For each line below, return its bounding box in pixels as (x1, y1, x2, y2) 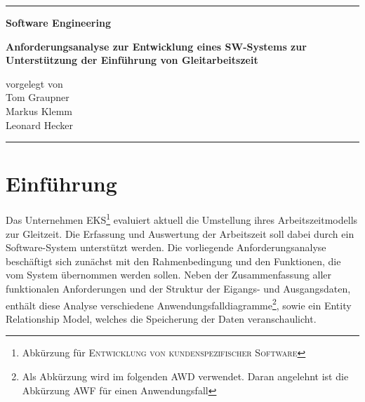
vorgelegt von (6, 76, 63, 91)
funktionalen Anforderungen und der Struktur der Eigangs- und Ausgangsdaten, (6, 281, 351, 295)
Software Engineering (6, 15, 111, 29)
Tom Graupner (6, 90, 69, 105)
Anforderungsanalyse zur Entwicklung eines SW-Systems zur (6, 39, 307, 53)
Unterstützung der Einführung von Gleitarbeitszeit (6, 53, 258, 67)
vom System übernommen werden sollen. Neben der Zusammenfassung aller (6, 267, 332, 282)
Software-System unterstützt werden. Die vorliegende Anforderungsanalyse (6, 240, 326, 255)
